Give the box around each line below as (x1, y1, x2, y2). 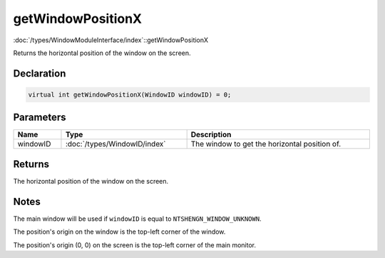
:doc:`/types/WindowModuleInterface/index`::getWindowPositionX (13, 36, 209, 44)
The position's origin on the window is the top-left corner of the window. (13, 227, 226, 236)
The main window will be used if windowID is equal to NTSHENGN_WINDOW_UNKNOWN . (13, 214, 262, 223)
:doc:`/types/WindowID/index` (65, 139, 166, 149)
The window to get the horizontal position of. (190, 139, 342, 149)
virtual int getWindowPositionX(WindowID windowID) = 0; (28, 90, 232, 99)
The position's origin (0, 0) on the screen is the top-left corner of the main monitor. (13, 240, 257, 249)
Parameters (13, 111, 66, 124)
